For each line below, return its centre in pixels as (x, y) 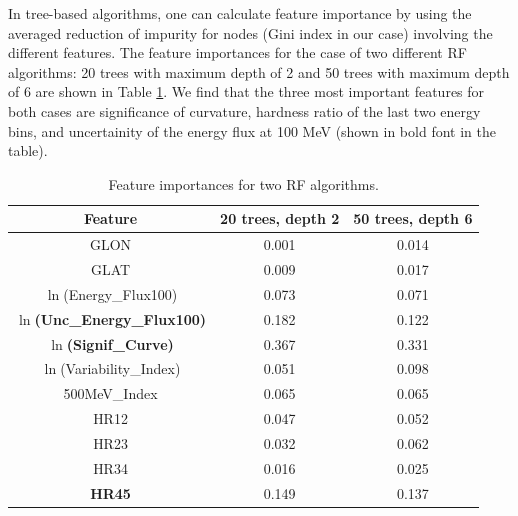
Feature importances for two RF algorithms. (243, 183)
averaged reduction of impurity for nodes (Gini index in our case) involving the (250, 32)
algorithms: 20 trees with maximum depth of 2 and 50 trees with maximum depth (259, 71)
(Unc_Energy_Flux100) (120, 318)
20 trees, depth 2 (280, 218)
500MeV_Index (110, 393)
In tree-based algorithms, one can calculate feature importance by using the (240, 13)
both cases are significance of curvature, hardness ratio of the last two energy (244, 110)
